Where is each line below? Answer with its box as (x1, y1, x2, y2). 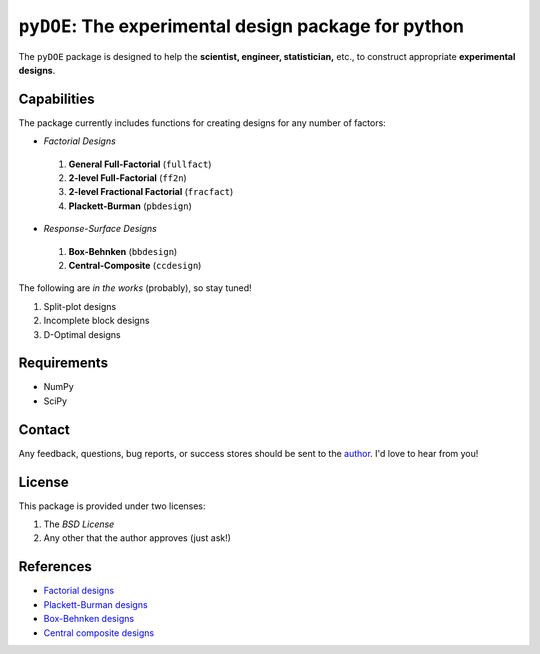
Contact (18, 421, 70, 438)
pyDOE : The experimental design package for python (18, 15, 465, 37)
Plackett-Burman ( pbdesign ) (68, 200, 192, 212)
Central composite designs (43, 626, 155, 639)
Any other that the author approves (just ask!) (43, 532, 232, 544)
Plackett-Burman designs (43, 598, 149, 610)
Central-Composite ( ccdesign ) (68, 259, 202, 271)
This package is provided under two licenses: (18, 500, 206, 512)
